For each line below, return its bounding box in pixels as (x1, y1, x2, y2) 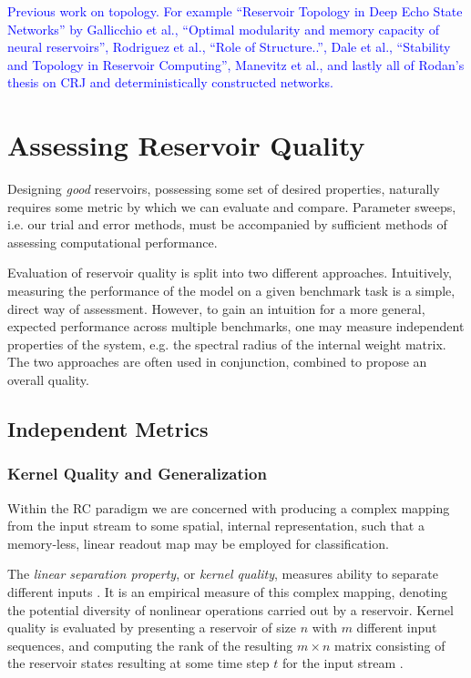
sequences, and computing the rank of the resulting (7, 635, 293, 654)
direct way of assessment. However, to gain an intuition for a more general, (7, 299, 425, 318)
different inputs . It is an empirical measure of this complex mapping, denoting (7, 582, 448, 601)
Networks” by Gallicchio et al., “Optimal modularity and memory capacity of (7, 19, 439, 38)
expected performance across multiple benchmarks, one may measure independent (7, 317, 465, 336)
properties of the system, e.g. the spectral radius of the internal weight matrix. (7, 334, 446, 353)
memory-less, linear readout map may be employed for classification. (7, 533, 389, 552)
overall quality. (7, 370, 89, 390)
